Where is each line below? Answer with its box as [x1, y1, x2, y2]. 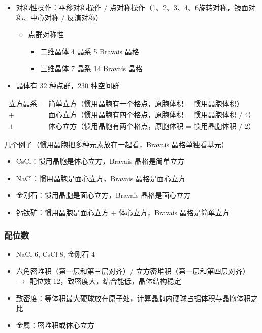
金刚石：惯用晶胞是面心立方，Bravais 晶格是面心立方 [16, 190, 191, 201]
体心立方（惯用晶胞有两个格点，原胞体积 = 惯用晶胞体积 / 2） [48, 123, 255, 130]
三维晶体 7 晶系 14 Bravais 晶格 [40, 63, 143, 74]
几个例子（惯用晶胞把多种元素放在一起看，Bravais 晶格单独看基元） [4, 139, 228, 149]
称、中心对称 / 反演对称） [16, 12, 103, 22]
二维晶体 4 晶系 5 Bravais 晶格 [40, 46, 139, 56]
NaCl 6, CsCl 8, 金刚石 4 [16, 248, 95, 259]
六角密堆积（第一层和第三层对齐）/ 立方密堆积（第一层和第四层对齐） [16, 265, 250, 276]
